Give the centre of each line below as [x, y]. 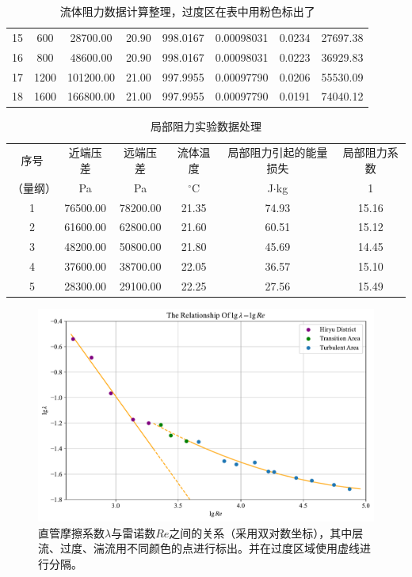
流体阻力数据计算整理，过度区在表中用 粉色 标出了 [187, 11]
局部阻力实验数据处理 [206, 126]
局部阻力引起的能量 [278, 152]
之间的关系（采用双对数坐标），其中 [261, 532]
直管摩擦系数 [71, 532]
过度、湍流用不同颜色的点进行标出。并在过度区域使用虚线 [210, 548]
